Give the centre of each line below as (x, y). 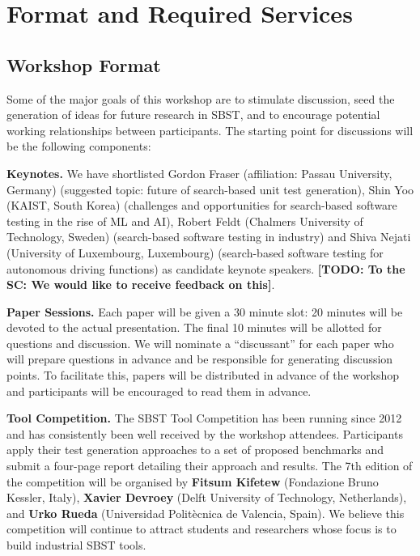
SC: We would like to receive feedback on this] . (141, 284)
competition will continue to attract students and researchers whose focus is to (202, 529)
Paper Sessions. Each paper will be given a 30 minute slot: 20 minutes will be (205, 311)
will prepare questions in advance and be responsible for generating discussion (200, 359)
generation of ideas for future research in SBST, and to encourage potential (193, 115)
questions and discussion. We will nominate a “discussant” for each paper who (200, 343)
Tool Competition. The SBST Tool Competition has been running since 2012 (204, 418)
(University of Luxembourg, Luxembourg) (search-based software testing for (195, 252)
